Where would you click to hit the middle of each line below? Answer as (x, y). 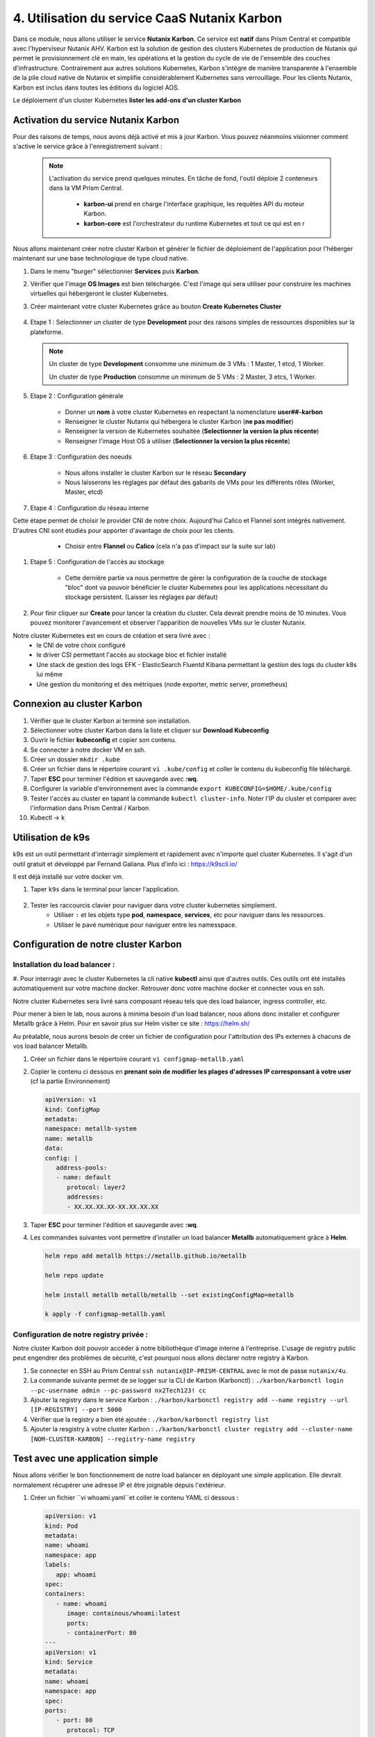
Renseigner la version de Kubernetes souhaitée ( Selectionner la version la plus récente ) (192, 431)
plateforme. (47, 332)
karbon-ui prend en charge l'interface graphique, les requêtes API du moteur (194, 204)
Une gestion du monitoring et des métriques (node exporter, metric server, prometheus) (162, 684)
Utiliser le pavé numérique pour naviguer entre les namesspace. (145, 925)
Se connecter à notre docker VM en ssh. (88, 750)
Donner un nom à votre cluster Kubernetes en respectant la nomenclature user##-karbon (194, 412)
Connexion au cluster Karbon (77, 704)
